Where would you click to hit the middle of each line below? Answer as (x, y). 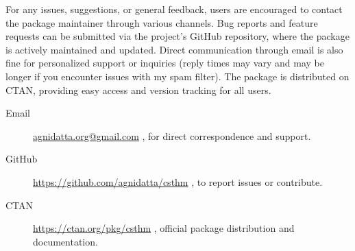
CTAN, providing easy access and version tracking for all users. (138, 89)
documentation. (65, 241)
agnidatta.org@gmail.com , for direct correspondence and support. (172, 135)
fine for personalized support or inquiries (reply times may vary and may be (165, 63)
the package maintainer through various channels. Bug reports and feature (162, 22)
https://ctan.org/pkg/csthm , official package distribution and (164, 228)
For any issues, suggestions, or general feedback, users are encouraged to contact (174, 9)
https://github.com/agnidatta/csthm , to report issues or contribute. (178, 181)
